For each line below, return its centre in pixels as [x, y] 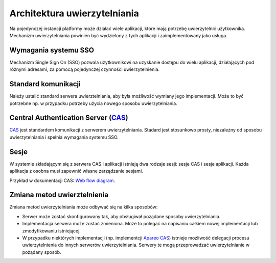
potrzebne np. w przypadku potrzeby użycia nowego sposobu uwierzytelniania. [93, 103]
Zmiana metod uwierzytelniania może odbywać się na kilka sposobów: [84, 207]
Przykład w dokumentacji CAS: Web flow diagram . [62, 180]
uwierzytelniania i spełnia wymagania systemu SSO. [64, 137]
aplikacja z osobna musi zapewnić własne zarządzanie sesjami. [76, 171]
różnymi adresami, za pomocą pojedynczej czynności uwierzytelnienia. [84, 69]
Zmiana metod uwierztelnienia [59, 195]
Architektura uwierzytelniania [74, 13]
